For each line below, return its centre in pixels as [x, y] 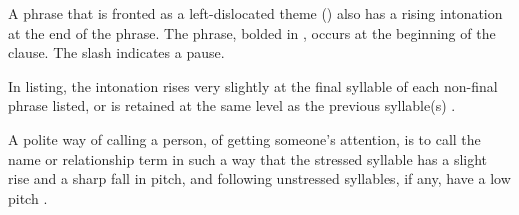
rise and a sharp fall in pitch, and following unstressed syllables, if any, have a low [259, 178]
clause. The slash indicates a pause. [116, 52]
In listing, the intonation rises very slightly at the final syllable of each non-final [253, 85]
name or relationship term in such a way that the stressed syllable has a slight [248, 158]
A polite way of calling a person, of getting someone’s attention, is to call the [244, 138]
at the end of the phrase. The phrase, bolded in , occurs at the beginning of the [252, 32]
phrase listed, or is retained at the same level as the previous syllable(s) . [232, 105]
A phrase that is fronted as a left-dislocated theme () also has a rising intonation [255, 13]
